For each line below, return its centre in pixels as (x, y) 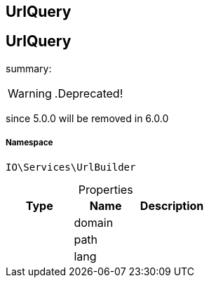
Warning (30, 93)
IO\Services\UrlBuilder (71, 167)
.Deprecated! (89, 93)
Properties (106, 189)
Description (172, 205)
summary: (29, 68)
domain (94, 222)
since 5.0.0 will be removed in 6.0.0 (87, 118)
